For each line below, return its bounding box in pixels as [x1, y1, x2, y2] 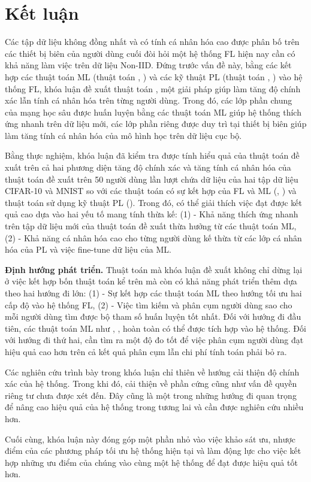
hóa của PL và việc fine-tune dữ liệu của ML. [5, 243, 171, 256]
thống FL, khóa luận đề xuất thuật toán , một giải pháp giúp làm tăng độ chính [5, 82, 301, 95]
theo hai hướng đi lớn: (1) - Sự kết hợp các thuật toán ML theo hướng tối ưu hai [5, 287, 302, 299]
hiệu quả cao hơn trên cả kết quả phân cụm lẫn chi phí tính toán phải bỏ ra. [5, 345, 287, 357]
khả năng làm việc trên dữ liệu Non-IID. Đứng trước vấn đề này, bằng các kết [5, 59, 292, 71]
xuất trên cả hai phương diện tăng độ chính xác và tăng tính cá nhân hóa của [5, 161, 291, 174]
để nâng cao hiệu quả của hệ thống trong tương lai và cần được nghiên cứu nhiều [5, 401, 304, 413]
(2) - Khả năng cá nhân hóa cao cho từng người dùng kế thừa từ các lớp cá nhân [5, 231, 302, 244]
